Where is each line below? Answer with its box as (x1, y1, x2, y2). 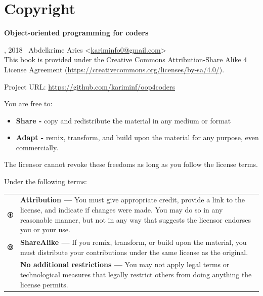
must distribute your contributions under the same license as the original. (20, 246, 248, 257)
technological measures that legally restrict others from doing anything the (20, 269, 252, 280)
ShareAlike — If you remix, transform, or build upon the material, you (20, 237, 247, 247)
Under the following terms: (4, 176, 87, 187)
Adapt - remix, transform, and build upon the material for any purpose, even (16, 132, 259, 143)
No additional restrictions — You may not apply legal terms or (20, 259, 230, 270)
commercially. (16, 142, 59, 152)
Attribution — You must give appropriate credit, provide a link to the (20, 194, 245, 205)
